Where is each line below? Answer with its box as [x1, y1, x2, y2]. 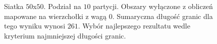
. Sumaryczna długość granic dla [112, 10, 213, 21]
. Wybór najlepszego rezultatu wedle [78, 20, 190, 31]
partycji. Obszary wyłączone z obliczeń [93, 1, 213, 11]
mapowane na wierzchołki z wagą [4, 10, 107, 21]
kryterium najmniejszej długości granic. [4, 30, 126, 40]
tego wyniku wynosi [4, 20, 66, 31]
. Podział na [43, 1, 81, 11]
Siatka [4, 1, 24, 11]
